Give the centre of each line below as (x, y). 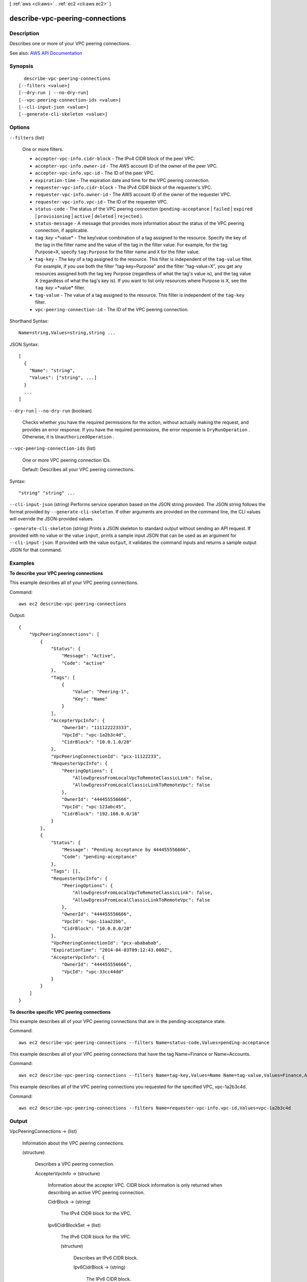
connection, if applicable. (62, 230)
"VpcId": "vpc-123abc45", (94, 807)
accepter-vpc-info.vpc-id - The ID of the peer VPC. (95, 173)
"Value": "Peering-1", (101, 692)
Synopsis (21, 66)
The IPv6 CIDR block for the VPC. (96, 1237)
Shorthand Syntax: (29, 321)
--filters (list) (27, 137)
